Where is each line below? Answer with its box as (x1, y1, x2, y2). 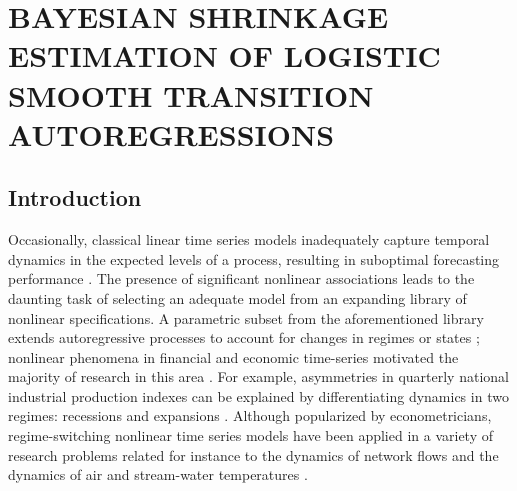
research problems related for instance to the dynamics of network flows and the (8, 444, 499, 465)
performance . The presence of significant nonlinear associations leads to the (8, 268, 475, 289)
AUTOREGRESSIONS (8, 113, 335, 154)
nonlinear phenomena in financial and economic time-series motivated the (8, 346, 459, 367)
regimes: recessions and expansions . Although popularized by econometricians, (8, 405, 492, 426)
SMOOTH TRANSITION (8, 74, 374, 115)
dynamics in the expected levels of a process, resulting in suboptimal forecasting (8, 248, 500, 269)
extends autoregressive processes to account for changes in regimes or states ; (8, 327, 480, 348)
